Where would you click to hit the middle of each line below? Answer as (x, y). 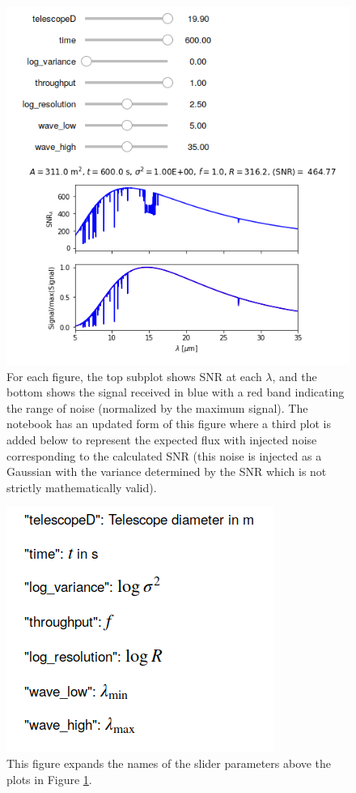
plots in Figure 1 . (49, 779)
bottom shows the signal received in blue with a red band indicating (176, 392)
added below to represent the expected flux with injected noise (162, 440)
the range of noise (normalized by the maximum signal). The (157, 407)
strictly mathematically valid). (82, 487)
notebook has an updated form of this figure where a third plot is (169, 424)
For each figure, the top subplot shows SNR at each (134, 376)
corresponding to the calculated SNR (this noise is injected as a (164, 455)
